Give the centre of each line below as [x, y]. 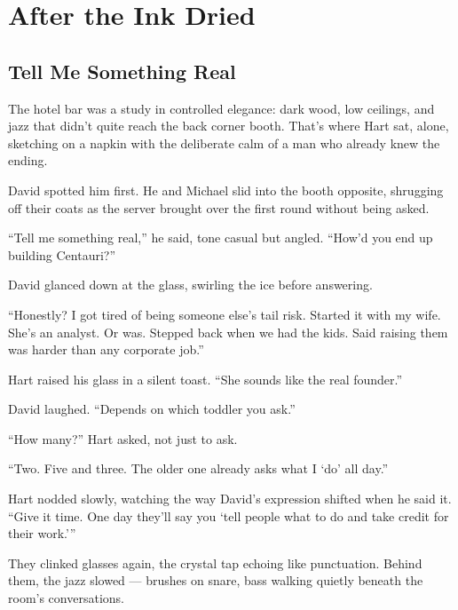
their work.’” [42, 533]
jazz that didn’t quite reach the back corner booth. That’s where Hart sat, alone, [229, 126]
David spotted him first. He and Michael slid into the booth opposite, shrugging [226, 190]
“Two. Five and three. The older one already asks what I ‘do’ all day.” [198, 468]
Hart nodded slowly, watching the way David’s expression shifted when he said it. [230, 499]
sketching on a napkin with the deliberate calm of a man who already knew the [224, 143]
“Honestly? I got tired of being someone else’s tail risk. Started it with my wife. [225, 314]
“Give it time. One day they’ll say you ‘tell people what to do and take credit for [229, 515]
